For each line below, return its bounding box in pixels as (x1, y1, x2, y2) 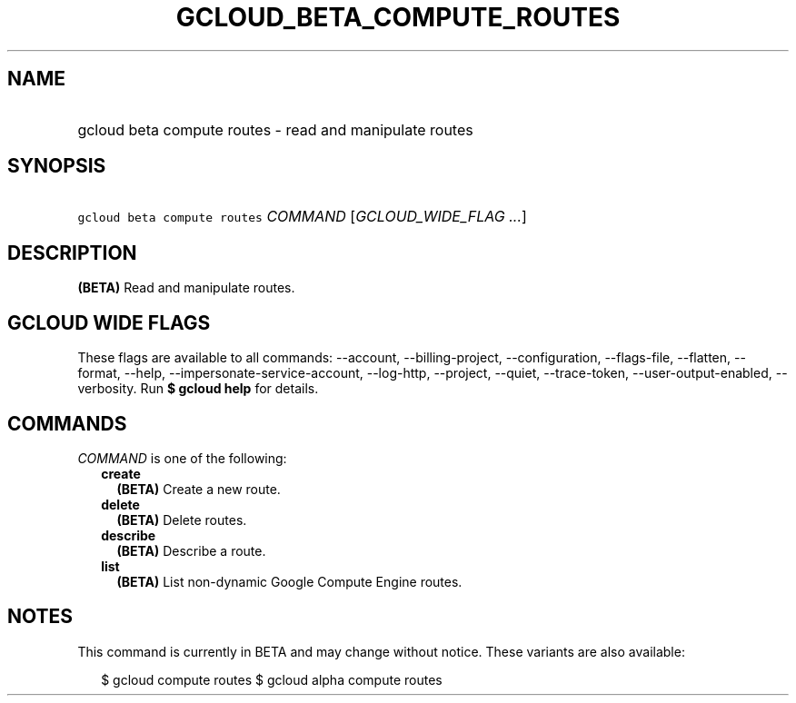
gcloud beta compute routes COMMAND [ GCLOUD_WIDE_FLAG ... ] (77, 207, 527, 226)
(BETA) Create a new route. (116, 480, 281, 497)
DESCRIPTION (7, 241, 137, 264)
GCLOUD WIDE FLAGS (7, 311, 211, 334)
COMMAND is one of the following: (77, 450, 287, 466)
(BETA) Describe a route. (116, 542, 266, 559)
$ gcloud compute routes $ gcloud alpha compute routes (101, 671, 443, 688)
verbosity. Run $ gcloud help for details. (77, 381, 319, 397)
